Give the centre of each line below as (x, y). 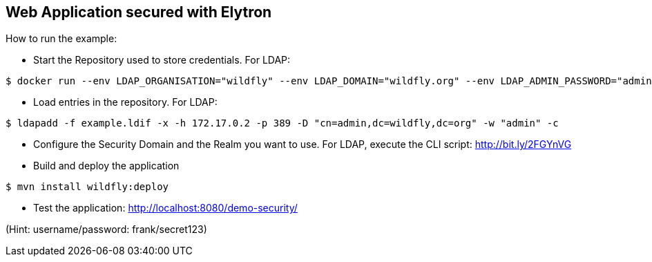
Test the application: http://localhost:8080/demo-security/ (165, 208)
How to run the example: (61, 39)
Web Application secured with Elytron (139, 12)
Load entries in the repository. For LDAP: (125, 102)
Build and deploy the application (106, 166)
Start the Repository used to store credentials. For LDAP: (162, 60)
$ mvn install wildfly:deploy (87, 187)
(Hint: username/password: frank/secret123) (106, 230)
